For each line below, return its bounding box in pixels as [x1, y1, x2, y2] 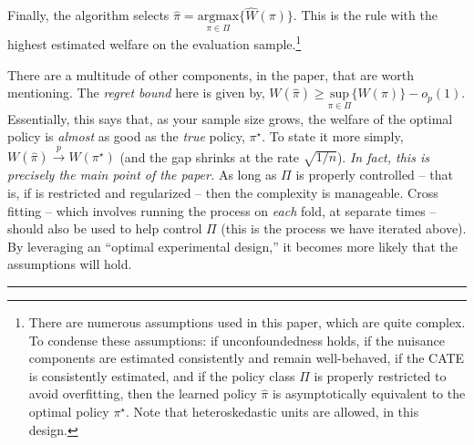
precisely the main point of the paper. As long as [7, 165, 277, 184]
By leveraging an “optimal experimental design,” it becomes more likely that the [7, 236, 458, 255]
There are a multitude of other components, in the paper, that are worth [7, 65, 414, 84]
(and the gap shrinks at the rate [119, 147, 300, 166]
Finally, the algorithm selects [7, 5, 170, 25]
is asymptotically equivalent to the [272, 384, 466, 403]
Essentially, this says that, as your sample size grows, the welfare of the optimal [7, 109, 453, 128]
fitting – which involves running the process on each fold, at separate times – [7, 201, 437, 220]
